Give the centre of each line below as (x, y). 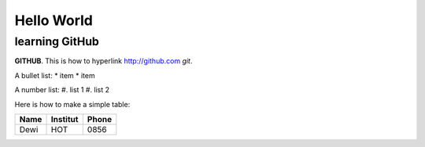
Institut (65, 119)
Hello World (54, 20)
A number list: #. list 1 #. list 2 (62, 90)
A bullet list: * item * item (55, 75)
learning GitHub (57, 41)
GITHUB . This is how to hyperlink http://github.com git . (103, 61)
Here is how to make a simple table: (72, 104)
